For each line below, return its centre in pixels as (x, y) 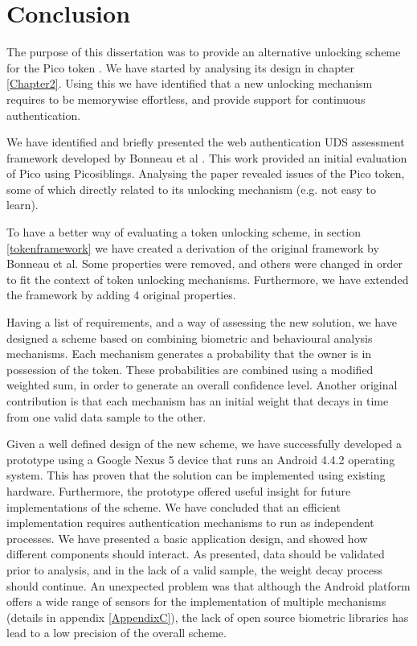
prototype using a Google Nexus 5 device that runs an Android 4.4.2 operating (201, 459)
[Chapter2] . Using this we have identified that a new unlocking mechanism (190, 83)
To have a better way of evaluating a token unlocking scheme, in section (184, 232)
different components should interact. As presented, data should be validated (196, 554)
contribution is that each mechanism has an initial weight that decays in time (198, 401)
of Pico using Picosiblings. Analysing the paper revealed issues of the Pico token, (206, 173)
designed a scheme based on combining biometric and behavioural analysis (190, 337)
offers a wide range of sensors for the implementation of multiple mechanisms (196, 601)
